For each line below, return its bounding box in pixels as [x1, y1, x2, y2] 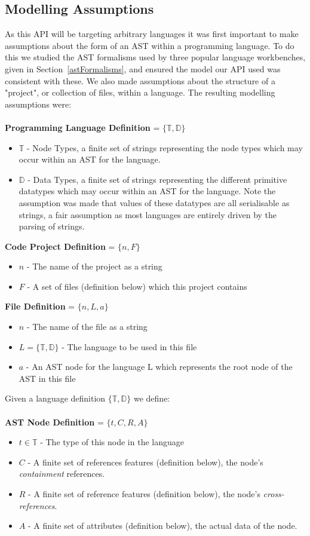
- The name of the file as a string [26, 320, 148, 333]
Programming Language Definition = [5, 121, 160, 133]
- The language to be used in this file [62, 340, 197, 353]
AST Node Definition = [5, 415, 104, 428]
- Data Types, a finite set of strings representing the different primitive [27, 173, 287, 185]
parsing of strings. [19, 220, 85, 232]
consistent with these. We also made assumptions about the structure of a [5, 74, 275, 87]
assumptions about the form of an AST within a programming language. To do [5, 39, 294, 51]
